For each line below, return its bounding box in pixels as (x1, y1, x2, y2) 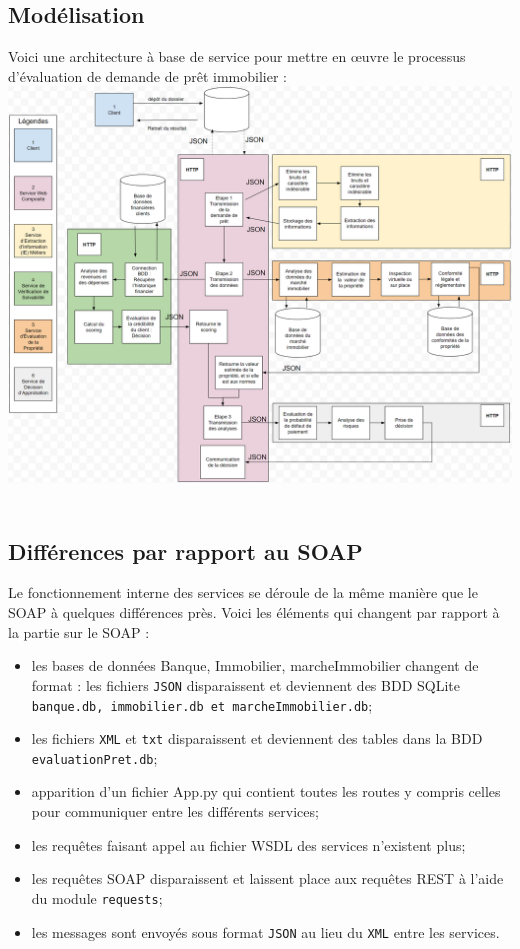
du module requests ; (31, 887, 163, 908)
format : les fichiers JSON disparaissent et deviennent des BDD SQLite (31, 674, 460, 695)
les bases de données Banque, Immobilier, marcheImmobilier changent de (31, 655, 479, 676)
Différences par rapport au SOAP (8, 535, 363, 566)
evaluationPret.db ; (31, 747, 158, 768)
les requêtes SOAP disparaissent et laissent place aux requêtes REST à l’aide (31, 868, 504, 889)
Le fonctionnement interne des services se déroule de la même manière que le (8, 582, 478, 603)
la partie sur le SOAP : (8, 621, 150, 642)
